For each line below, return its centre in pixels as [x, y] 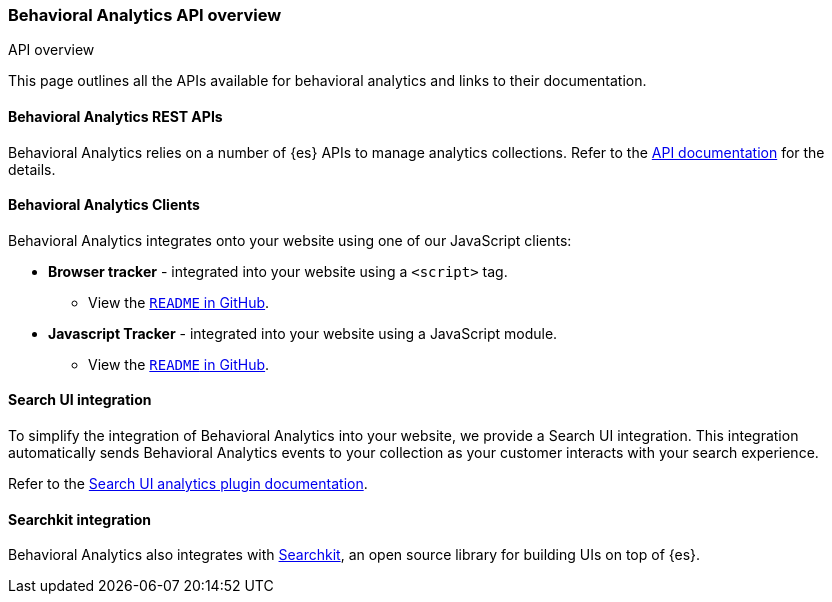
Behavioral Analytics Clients [104, 205]
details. [32, 169]
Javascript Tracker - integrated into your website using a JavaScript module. [303, 333]
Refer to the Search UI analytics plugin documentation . [188, 484]
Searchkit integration [79, 519]
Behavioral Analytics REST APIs [115, 116]
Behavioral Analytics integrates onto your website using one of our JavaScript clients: [290, 240]
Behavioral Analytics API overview [145, 15]
